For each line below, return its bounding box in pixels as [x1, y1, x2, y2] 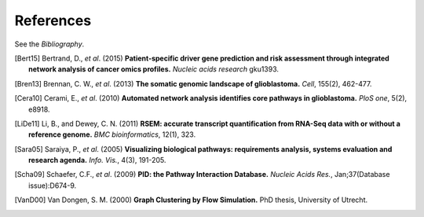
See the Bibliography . [14, 39, 85, 49]
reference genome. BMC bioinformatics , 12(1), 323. [28, 130, 196, 139]
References [14, 12, 92, 29]
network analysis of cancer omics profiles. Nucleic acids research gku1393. [28, 64, 279, 74]
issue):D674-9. [28, 181, 77, 190]
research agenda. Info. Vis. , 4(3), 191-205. [28, 156, 166, 165]
